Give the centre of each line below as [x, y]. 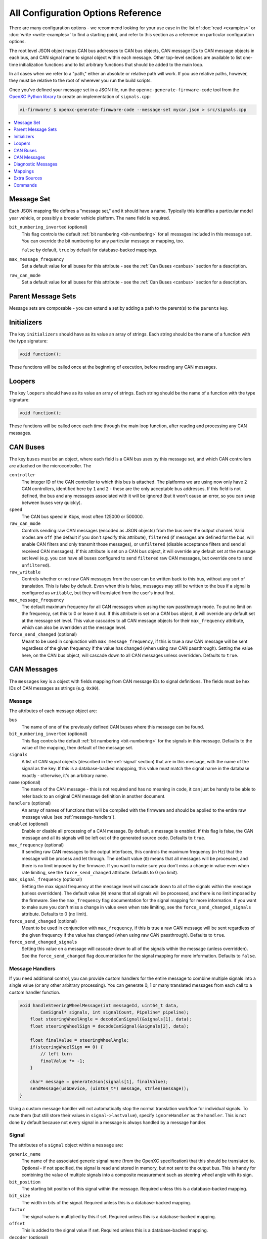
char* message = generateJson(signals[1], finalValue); [99, 1081]
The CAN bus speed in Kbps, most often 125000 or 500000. [83, 516]
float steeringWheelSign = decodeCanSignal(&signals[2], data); [110, 1026]
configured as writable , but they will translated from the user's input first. [98, 593]
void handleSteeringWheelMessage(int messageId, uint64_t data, [99, 1005]
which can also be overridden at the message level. [74, 627]
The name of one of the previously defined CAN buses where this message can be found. [113, 727]
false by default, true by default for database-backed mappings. [89, 250]
